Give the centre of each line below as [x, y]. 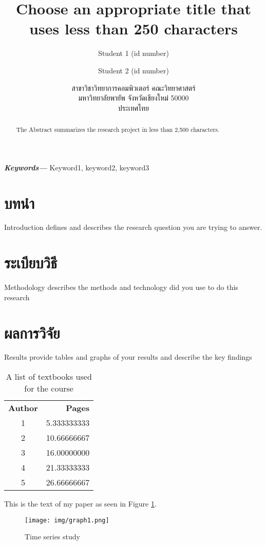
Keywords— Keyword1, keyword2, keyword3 [77, 167]
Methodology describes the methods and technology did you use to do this [121, 287]
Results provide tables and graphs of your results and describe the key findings [128, 357]
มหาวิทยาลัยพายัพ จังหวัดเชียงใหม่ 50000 [134, 98]
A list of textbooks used [49, 377]
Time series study [52, 537]
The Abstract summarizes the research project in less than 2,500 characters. [118, 130]
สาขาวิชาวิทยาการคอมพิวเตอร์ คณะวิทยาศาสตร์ [134, 87]
